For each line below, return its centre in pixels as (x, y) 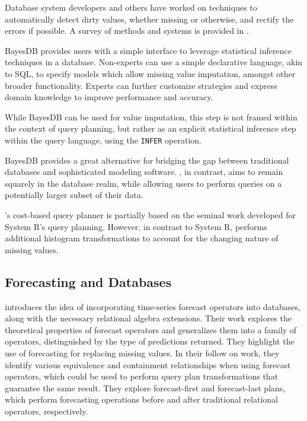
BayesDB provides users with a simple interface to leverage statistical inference (148, 50)
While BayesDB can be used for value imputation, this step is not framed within (151, 117)
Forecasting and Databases (88, 281)
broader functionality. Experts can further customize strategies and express (141, 85)
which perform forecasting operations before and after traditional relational (141, 399)
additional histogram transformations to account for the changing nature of (142, 238)
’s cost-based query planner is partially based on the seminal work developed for (151, 214)
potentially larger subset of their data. (74, 195)
